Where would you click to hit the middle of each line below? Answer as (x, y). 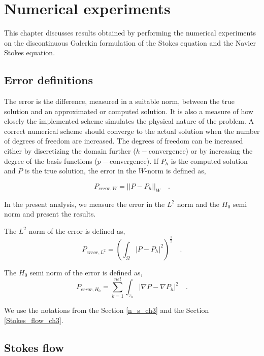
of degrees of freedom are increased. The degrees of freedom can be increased (124, 141)
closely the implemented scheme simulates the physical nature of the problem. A (129, 121)
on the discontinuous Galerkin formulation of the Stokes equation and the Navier (130, 42)
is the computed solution (209, 161)
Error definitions (48, 80)
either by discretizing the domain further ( (70, 151)
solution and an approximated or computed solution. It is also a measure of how (129, 111)
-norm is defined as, (175, 171)
